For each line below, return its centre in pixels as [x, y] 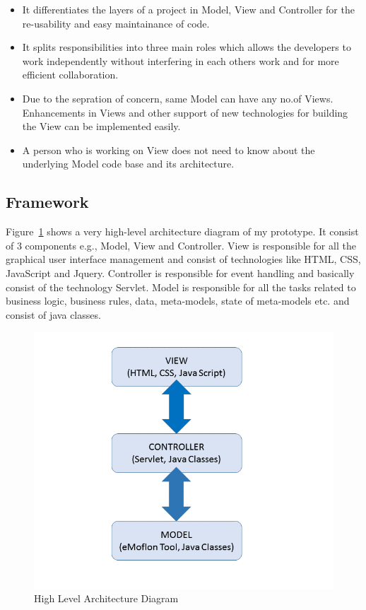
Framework [47, 202]
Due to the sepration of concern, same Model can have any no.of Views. [178, 98]
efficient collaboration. [70, 75]
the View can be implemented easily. [101, 126]
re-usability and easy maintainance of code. [116, 23]
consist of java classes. [53, 314]
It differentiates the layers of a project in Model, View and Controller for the [188, 9]
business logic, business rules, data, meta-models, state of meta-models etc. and [178, 301]
